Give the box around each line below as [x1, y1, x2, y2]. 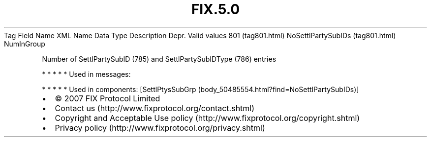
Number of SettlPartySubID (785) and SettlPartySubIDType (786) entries [42, 54, 277, 63]
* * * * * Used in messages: [42, 70, 131, 78]
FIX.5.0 [191, 1, 240, 18]
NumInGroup [4, 39, 45, 48]
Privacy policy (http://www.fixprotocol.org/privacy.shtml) [55, 122, 265, 133]
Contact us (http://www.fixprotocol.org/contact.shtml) [55, 103, 255, 113]
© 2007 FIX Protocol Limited [55, 93, 160, 103]
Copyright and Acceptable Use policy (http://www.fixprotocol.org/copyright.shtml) [55, 113, 360, 123]
